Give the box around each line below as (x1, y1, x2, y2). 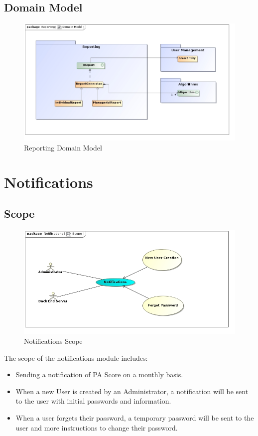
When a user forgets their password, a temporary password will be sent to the (15, 413, 254, 423)
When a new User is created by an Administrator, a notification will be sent (15, 386, 249, 396)
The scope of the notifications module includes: (4, 352, 148, 363)
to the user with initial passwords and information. (15, 396, 171, 406)
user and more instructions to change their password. (15, 422, 178, 433)
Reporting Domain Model (24, 143, 102, 153)
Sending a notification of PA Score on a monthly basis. (15, 369, 183, 380)
